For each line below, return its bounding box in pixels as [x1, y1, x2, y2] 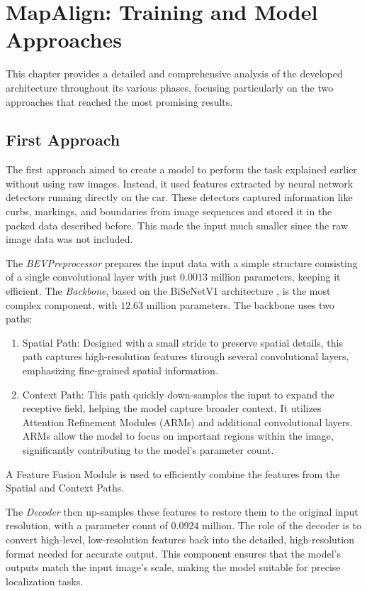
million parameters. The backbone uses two [146, 297, 334, 312]
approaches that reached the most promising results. [6, 94, 233, 109]
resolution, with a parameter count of [6, 518, 168, 533]
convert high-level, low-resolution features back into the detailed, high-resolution [6, 531, 354, 546]
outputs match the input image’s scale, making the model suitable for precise [6, 560, 341, 575]
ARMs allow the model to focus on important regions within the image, [22, 428, 334, 443]
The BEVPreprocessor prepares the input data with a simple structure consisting [6, 255, 358, 270]
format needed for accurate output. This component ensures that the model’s [6, 546, 341, 560]
